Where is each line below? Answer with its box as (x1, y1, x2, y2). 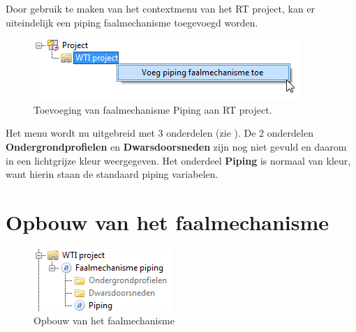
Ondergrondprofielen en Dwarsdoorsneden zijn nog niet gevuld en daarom (6, 139, 347, 153)
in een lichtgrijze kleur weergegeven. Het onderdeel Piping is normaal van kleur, (6, 153, 351, 167)
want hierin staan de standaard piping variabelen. (6, 167, 218, 181)
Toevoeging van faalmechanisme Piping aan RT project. (34, 102, 272, 116)
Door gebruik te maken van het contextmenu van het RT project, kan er (6, 1, 316, 15)
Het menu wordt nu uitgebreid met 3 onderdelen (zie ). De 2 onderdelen (6, 126, 313, 140)
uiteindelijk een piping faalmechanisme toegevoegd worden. (6, 15, 258, 29)
